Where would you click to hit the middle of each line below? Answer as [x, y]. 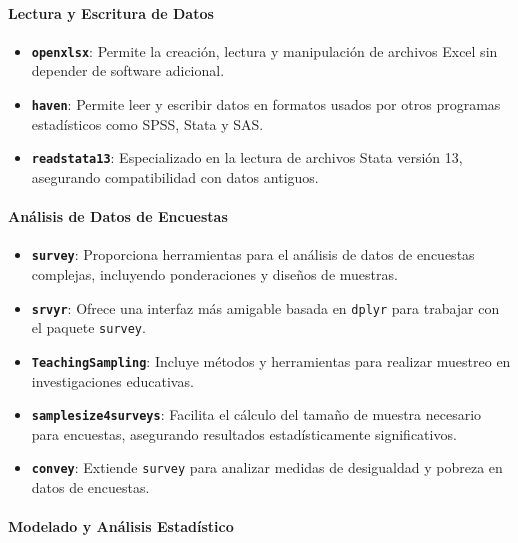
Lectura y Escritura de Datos [111, 12]
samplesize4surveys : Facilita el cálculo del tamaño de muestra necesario [256, 414]
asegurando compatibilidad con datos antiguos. [175, 176]
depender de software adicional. [128, 70]
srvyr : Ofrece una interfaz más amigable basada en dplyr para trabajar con [265, 307]
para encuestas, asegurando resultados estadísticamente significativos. [244, 433]
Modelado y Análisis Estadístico [121, 526]
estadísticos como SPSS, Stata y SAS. [147, 123]
